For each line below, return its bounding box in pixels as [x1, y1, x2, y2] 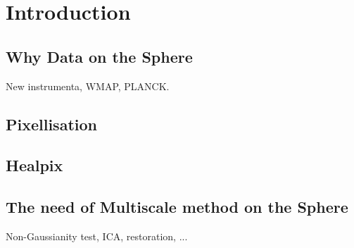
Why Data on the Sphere [6, 45, 193, 67]
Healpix [6, 154, 63, 176]
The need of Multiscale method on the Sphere [6, 196, 348, 218]
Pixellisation [6, 113, 97, 135]
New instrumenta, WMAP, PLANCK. [6, 78, 170, 93]
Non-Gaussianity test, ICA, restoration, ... [6, 228, 188, 243]
